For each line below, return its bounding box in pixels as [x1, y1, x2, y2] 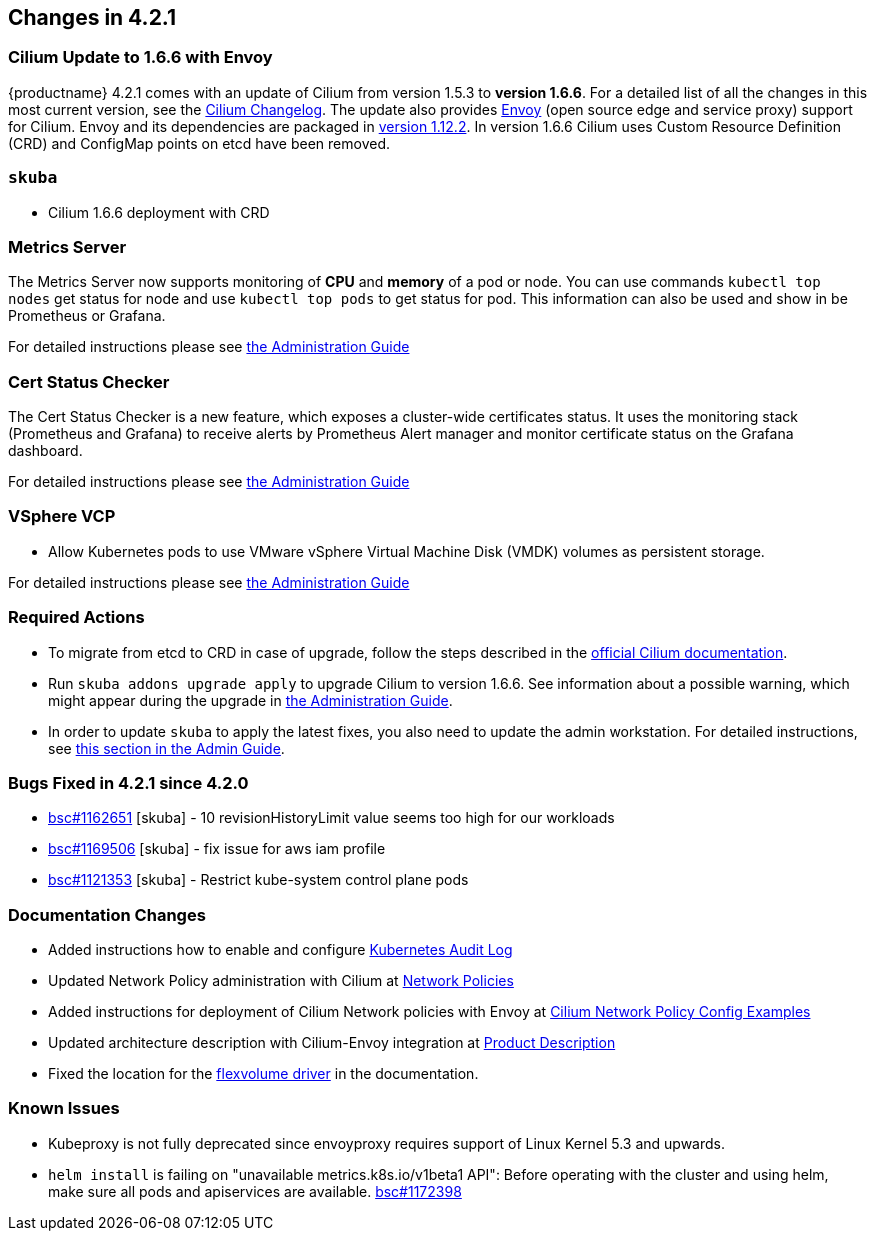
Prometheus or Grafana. [8, 307, 166, 325]
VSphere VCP [8, 506, 116, 527]
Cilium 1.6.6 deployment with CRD [48, 203, 270, 221]
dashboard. [8, 442, 83, 460]
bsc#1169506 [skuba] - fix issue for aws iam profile [48, 840, 386, 858]
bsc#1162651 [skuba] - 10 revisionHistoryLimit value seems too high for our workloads [48, 809, 615, 827]
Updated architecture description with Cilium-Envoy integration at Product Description [48, 1034, 616, 1052]
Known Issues [8, 1098, 120, 1119]
